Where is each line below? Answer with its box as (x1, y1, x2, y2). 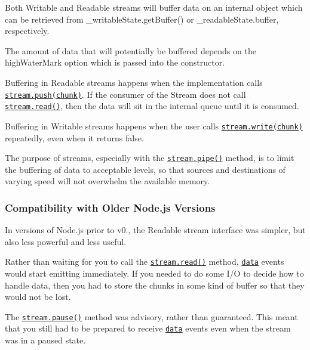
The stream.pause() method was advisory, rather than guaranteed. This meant (5, 310, 298, 323)
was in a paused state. (5, 334, 86, 346)
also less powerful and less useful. (5, 235, 127, 247)
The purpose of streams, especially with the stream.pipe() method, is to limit (5, 151, 294, 164)
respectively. (5, 24, 50, 37)
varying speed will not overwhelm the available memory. (5, 175, 210, 187)
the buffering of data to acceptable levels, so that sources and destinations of (5, 163, 286, 175)
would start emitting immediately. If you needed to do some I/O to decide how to (5, 267, 304, 280)
